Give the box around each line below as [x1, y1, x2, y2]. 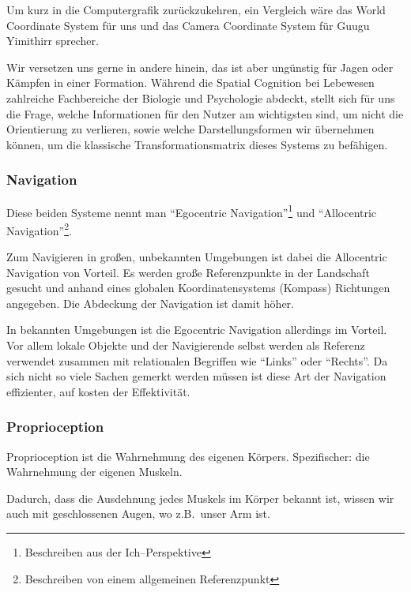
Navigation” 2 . [6, 219, 72, 238]
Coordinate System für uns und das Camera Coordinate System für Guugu [6, 17, 370, 33]
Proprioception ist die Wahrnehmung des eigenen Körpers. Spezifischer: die [6, 448, 370, 464]
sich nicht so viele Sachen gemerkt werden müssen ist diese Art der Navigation [6, 368, 386, 384]
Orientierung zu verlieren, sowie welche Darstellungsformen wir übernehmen [6, 121, 375, 137]
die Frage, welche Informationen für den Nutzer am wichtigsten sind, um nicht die [6, 105, 404, 122]
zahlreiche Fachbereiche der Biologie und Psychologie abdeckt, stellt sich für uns [6, 89, 395, 106]
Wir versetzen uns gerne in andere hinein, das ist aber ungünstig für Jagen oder [6, 58, 394, 75]
